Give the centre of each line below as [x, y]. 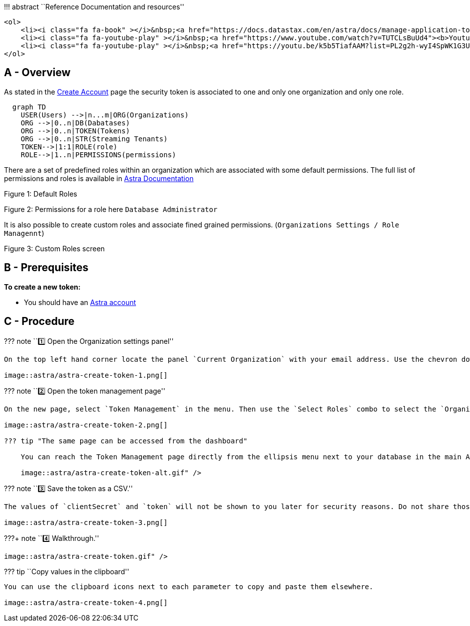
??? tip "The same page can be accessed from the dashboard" [126, 441]
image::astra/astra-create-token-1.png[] [86, 375]
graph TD [29, 107]
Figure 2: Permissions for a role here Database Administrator [111, 209]
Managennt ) [24, 233]
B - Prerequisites [46, 268]
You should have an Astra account [80, 302]
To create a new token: [42, 287]
